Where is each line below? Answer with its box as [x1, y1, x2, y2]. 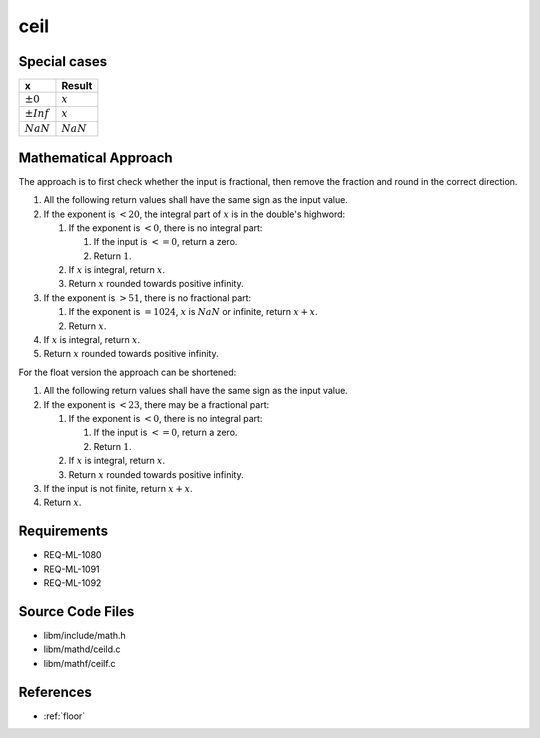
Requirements [18, 523, 109, 540]
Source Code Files [18, 603, 135, 620]
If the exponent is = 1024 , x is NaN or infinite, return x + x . [68, 306, 319, 318]
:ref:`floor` [43, 710, 86, 722]
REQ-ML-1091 [43, 563, 100, 575]
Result [61, 79, 93, 93]
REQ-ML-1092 [43, 577, 102, 589]
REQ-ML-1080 [43, 549, 102, 561]
